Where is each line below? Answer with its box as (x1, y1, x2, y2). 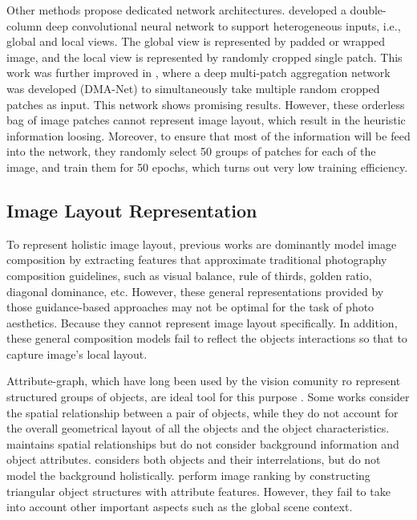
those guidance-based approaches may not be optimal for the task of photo (6, 299, 374, 315)
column (6, 17, 43, 34)
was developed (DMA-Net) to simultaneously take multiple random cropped (6, 79, 380, 96)
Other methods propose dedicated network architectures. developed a (6, 2, 346, 18)
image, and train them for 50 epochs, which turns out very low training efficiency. (6, 158, 408, 175)
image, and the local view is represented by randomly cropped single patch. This (6, 48, 403, 65)
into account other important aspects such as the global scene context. (6, 498, 353, 515)
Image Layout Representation (6, 197, 257, 222)
